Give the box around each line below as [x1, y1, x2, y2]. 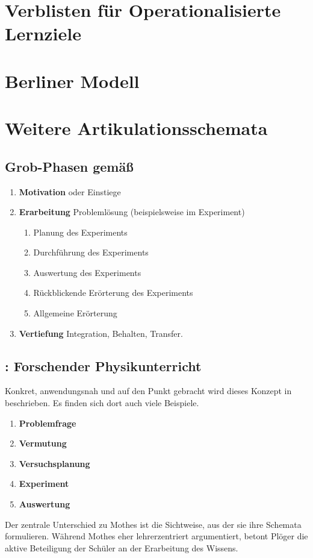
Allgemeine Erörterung [33, 307, 117, 319]
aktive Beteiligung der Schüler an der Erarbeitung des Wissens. [5, 541, 238, 554]
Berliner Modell [5, 68, 140, 93]
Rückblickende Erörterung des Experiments [33, 286, 193, 299]
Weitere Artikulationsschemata [5, 116, 268, 140]
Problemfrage [19, 416, 76, 429]
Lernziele [5, 21, 81, 46]
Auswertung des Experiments [33, 266, 141, 278]
